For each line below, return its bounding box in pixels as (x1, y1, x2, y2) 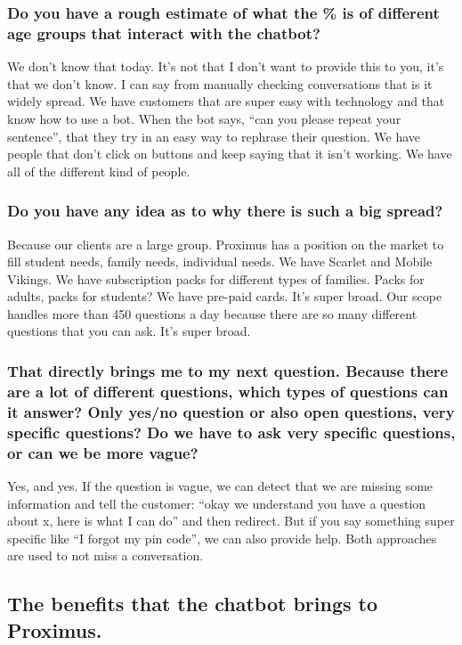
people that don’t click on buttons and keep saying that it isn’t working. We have (7, 144, 452, 163)
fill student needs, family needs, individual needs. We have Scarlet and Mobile (7, 252, 433, 271)
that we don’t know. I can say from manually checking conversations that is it (7, 74, 433, 93)
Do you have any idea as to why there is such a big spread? (7, 200, 443, 222)
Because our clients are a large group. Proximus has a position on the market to (7, 234, 444, 253)
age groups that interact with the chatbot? (7, 21, 320, 44)
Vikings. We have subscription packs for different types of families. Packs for (7, 269, 425, 288)
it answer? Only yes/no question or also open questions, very (7, 400, 455, 422)
